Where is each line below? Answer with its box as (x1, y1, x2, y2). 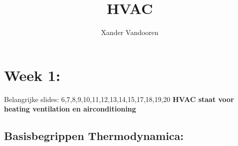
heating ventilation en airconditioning (4, 103, 136, 114)
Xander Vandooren (101, 27, 159, 37)
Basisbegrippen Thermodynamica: (4, 128, 184, 143)
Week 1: (4, 64, 60, 85)
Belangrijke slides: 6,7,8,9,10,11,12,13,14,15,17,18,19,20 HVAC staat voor (4, 93, 234, 104)
